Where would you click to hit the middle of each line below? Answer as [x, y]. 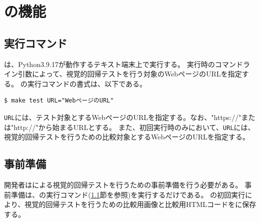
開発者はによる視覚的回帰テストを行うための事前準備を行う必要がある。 [123, 185]
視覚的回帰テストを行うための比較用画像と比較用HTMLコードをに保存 [141, 204]
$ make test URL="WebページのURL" [59, 101]
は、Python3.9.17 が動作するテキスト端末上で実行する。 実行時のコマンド [123, 64]
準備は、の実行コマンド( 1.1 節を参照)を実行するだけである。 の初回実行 [128, 194]
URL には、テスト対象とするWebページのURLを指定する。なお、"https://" [123, 117]
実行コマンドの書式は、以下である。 [87, 83]
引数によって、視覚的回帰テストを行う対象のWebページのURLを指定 [130, 74]
